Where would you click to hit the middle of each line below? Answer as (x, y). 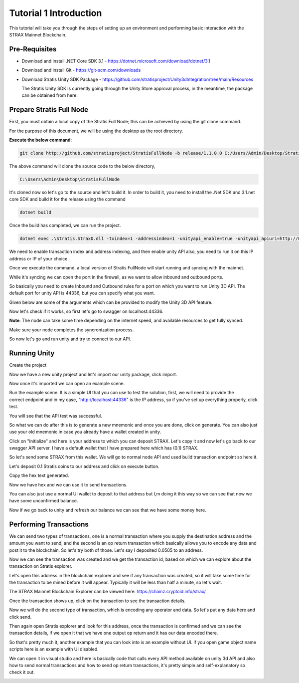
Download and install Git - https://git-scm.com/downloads (81, 70)
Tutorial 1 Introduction (56, 13)
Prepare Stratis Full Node (49, 110)
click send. (20, 617)
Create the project (28, 365)
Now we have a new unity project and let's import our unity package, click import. (93, 374)
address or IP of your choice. (39, 258)
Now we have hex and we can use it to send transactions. (68, 484)
